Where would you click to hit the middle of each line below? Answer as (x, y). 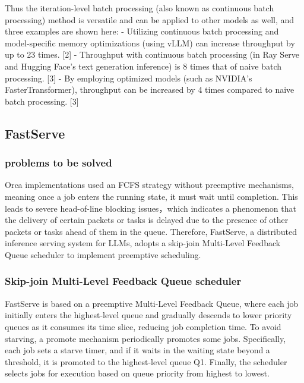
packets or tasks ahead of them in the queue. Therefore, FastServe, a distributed (151, 231)
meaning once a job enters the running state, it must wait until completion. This (151, 196)
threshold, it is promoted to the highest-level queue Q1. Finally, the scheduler (146, 361)
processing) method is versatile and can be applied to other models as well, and (150, 19)
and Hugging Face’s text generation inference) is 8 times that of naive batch (143, 66)
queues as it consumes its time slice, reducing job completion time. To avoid (143, 326)
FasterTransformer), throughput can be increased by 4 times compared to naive (150, 90)
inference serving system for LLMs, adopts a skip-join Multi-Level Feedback (143, 243)
